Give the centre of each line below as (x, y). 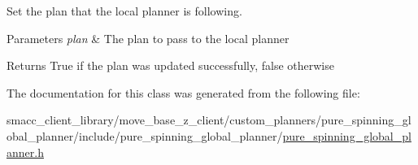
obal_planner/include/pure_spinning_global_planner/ (145, 135)
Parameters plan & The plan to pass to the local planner (148, 38)
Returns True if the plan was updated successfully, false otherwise (170, 65)
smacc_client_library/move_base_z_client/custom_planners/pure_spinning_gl (209, 120)
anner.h (25, 152)
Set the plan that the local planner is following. (124, 11)
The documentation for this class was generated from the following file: (183, 92)
